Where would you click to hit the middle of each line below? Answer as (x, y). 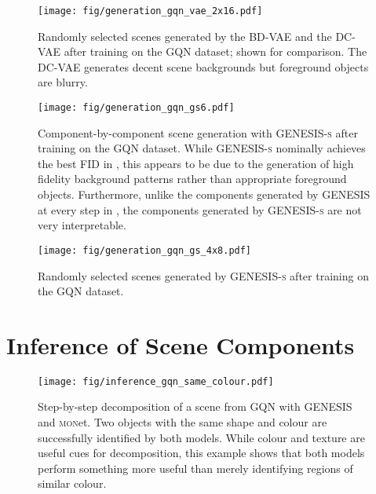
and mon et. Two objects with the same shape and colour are (183, 422)
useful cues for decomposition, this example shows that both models (201, 453)
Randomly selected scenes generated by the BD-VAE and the (185, 36)
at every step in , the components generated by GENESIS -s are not (200, 209)
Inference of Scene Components (181, 344)
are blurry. (63, 82)
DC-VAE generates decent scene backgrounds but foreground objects (203, 66)
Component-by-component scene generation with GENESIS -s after (198, 132)
